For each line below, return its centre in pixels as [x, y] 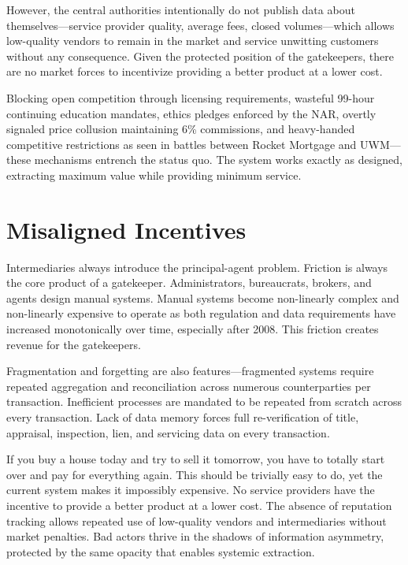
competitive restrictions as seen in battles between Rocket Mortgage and [182, 144]
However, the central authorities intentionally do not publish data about [181, 9]
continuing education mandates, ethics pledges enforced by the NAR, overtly [191, 113]
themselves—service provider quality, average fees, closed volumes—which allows [200, 25]
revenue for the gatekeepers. [74, 344]
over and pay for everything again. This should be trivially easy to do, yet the [195, 474]
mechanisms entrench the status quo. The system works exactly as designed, [218, 160]
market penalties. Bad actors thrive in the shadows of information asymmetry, [195, 536]
